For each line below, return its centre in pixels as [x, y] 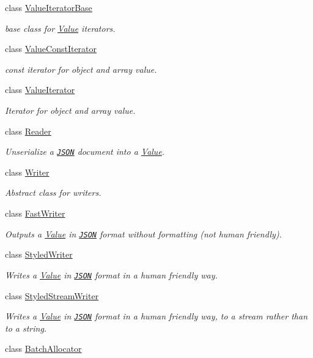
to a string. [26, 328]
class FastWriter [35, 213]
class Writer [27, 172]
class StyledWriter [39, 254]
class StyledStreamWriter [52, 295]
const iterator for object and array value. [81, 69]
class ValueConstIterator [51, 49]
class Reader [28, 131]
